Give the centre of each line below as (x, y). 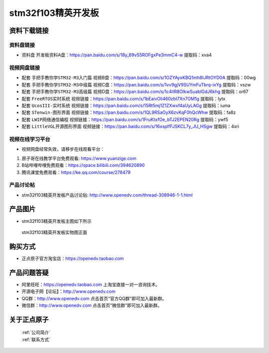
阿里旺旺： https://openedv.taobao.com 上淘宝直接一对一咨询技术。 (91, 284)
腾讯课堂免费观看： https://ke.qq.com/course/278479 (76, 172)
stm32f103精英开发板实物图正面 (54, 232)
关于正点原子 (29, 319)
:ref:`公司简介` (36, 333)
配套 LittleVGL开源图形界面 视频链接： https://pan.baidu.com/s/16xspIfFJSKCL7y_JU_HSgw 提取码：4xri (130, 126)
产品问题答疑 (29, 273)
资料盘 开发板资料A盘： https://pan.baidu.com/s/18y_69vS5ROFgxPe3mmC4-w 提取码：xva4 (117, 55)
